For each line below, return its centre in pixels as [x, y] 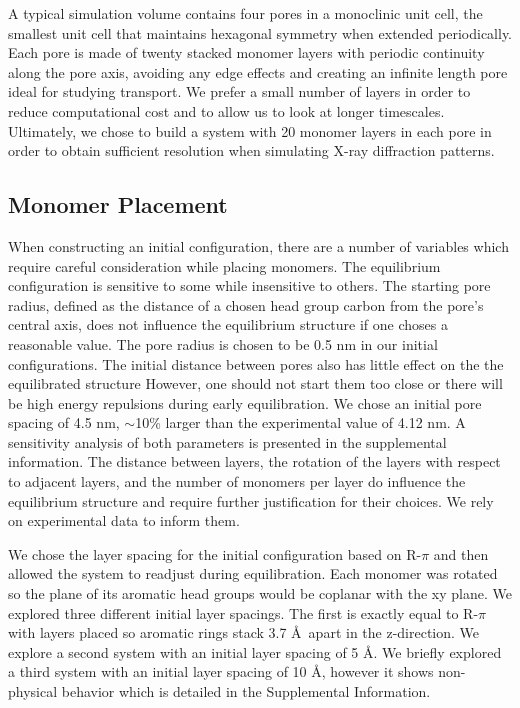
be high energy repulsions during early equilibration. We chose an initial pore [245, 402]
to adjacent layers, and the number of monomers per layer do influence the [237, 481]
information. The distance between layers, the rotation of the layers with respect [254, 461]
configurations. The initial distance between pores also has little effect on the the [256, 363]
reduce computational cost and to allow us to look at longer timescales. [226, 110]
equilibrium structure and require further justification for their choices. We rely [251, 500]
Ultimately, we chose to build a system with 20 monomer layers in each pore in [250, 130]
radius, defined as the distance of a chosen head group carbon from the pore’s [246, 304]
